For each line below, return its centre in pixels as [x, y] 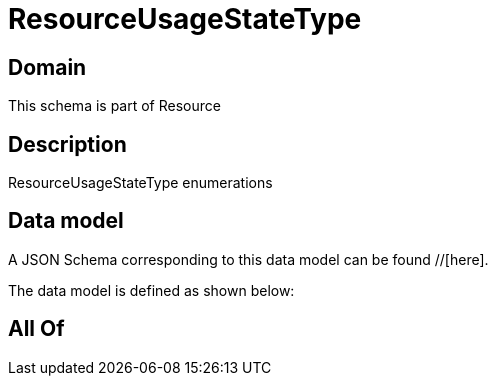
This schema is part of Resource [114, 106]
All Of [36, 329]
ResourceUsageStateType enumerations [140, 183]
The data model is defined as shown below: [151, 290]
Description [67, 144]
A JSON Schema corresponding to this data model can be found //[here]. [248, 259]
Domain [47, 67]
